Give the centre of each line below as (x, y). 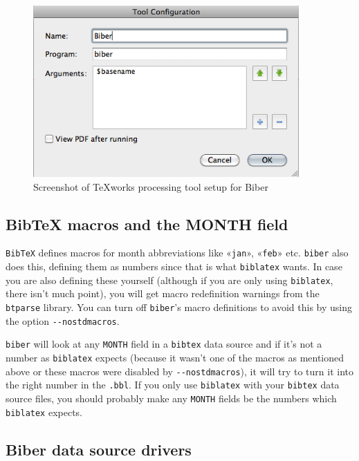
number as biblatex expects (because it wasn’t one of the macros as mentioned (175, 357)
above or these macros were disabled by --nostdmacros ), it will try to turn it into (179, 371)
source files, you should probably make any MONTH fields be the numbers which (171, 398)
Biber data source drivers (99, 449)
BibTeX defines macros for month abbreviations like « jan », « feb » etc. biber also (177, 253)
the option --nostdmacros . (63, 320)
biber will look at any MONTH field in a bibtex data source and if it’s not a (164, 344)
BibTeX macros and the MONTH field (147, 224)
